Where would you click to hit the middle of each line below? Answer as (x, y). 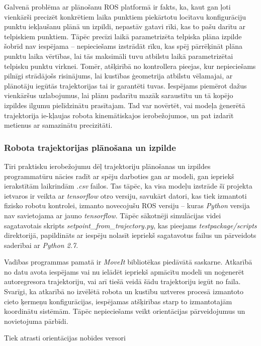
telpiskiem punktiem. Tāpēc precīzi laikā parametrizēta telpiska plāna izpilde (123, 36)
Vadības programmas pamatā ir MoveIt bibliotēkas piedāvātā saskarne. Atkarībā (128, 262)
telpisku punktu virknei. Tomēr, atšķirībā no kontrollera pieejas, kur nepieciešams (130, 66)
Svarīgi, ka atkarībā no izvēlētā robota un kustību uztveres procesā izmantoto (124, 291)
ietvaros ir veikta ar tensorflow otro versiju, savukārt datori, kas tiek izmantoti (125, 195)
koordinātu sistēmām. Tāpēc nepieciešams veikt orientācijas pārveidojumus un (125, 311)
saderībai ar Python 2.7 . (41, 245)
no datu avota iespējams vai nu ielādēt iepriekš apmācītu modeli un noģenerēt (124, 271)
